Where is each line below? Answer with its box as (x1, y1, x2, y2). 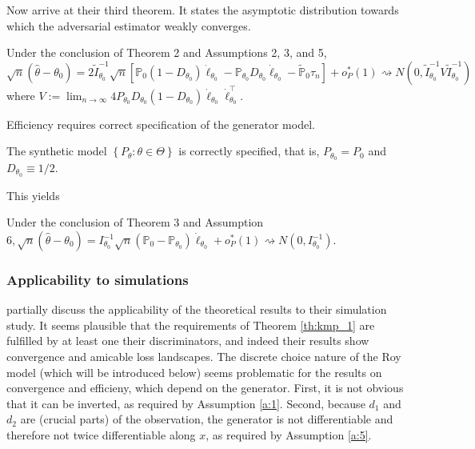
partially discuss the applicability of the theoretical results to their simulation (6, 301, 387, 318)
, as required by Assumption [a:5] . (206, 426, 372, 443)
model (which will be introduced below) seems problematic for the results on (6, 363, 382, 380)
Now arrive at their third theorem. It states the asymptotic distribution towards (6, 2, 399, 18)
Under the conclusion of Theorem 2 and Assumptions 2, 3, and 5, (6, 44, 327, 61)
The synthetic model (6, 142, 107, 159)
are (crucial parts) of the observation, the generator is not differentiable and (20, 411, 393, 427)
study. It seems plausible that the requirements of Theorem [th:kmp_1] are (6, 316, 375, 333)
